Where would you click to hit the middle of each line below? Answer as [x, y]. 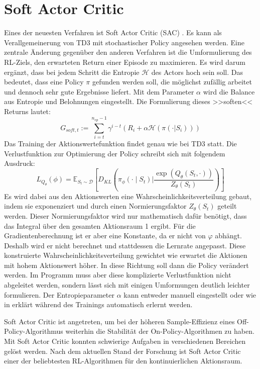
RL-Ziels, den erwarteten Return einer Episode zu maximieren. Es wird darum [125, 62]
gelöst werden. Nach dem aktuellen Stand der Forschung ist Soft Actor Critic [122, 351]
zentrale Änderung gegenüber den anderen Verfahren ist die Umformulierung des [128, 52]
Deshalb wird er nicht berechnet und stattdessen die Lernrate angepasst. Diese [125, 245]
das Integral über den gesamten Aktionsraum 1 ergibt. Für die [100, 225]
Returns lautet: [27, 111]
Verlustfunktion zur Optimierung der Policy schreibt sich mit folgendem [115, 153]
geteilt [227, 206]
